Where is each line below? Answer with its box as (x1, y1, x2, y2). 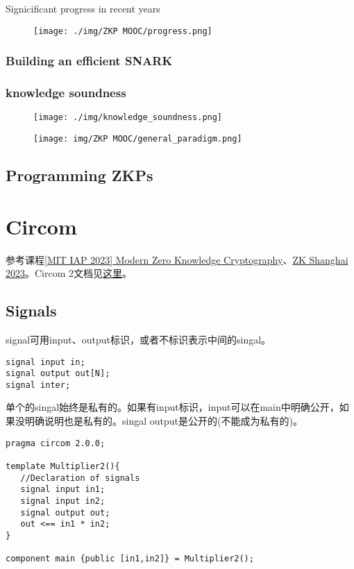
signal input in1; (20, 484, 106, 495)
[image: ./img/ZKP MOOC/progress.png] (33, 26, 212, 36)
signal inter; (6, 380, 71, 390)
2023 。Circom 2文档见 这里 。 (6, 266, 133, 280)
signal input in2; (20, 495, 106, 506)
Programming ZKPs (6, 164, 153, 186)
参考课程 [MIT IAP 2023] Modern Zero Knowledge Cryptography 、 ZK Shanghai (6, 252, 348, 266)
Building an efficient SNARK (6, 52, 173, 69)
